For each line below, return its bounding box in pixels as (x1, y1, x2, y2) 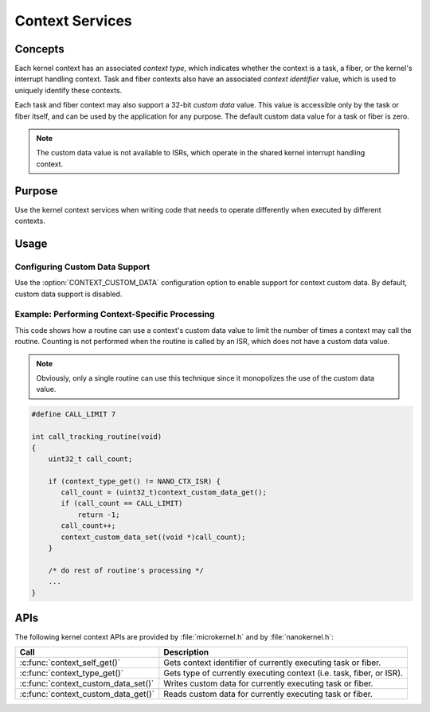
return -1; (77, 510, 120, 519)
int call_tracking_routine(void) (31, 432, 162, 441)
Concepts (14, 42, 64, 56)
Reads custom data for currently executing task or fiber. (163, 689, 373, 700)
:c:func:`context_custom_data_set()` (19, 678, 154, 689)
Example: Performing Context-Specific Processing (14, 309, 215, 320)
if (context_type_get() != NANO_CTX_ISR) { (48, 476, 221, 486)
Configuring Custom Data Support (14, 261, 150, 272)
